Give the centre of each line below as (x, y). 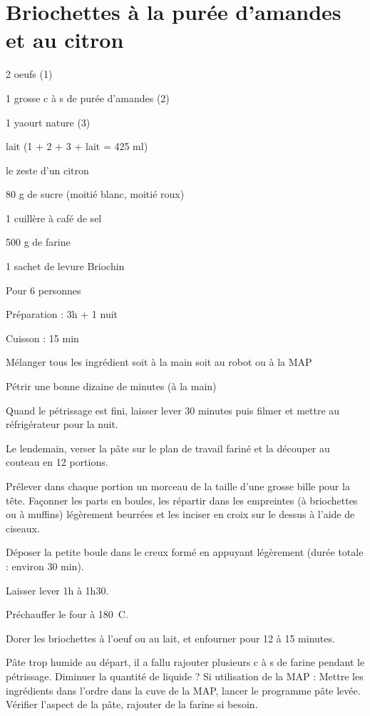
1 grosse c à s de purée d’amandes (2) (88, 98)
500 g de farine (38, 242)
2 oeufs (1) (29, 74)
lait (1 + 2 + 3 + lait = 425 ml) (77, 146)
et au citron (65, 40)
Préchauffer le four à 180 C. (67, 614)
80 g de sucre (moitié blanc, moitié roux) (95, 194)
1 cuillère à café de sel (54, 218)
